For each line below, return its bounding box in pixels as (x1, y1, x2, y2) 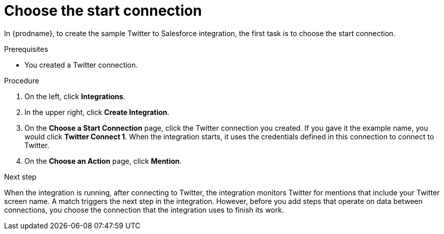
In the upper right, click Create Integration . (24, 107, 170, 116)
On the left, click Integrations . (24, 92, 125, 101)
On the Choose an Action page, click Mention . (24, 156, 182, 165)
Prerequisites (4, 44, 48, 53)
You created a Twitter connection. (24, 60, 138, 69)
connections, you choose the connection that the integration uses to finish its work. (4, 205, 284, 214)
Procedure (4, 76, 39, 85)
